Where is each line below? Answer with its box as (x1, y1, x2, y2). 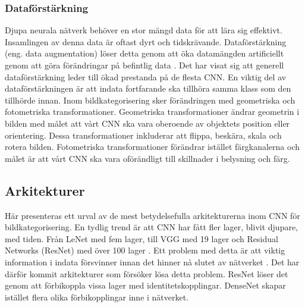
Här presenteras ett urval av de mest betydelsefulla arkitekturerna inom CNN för (5, 209, 300, 221)
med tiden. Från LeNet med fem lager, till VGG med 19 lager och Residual (5, 232, 278, 245)
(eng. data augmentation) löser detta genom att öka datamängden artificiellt (5, 47, 284, 59)
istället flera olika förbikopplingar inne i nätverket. (5, 290, 189, 303)
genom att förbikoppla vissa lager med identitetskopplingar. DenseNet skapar (5, 279, 286, 292)
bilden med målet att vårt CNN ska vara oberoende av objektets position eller (5, 117, 290, 129)
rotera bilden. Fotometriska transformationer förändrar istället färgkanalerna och (5, 140, 300, 153)
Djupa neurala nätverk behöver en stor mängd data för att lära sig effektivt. (5, 24, 282, 36)
